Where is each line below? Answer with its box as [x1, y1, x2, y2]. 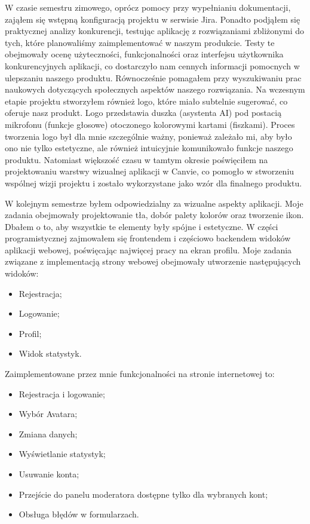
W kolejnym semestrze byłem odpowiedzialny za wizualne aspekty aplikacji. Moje [5, 197, 303, 209]
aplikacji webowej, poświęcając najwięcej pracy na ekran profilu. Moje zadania [5, 243, 292, 256]
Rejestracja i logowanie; [19, 387, 105, 400]
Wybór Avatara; [19, 407, 78, 420]
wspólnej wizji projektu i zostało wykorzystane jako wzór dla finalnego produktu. [5, 176, 302, 189]
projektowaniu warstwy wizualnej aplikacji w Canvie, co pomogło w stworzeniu [5, 165, 294, 177]
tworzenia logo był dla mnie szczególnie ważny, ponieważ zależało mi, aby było [5, 130, 292, 142]
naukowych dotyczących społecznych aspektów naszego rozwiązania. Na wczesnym [5, 83, 305, 96]
